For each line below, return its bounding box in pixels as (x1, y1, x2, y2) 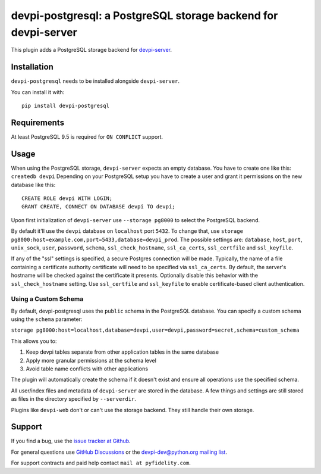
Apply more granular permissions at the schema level (26, 357, 157, 364)
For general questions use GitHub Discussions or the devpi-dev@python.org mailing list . (11, 448, 227, 456)
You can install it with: (11, 88, 65, 95)
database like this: (11, 181, 56, 188)
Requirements (11, 117, 65, 127)
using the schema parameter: (11, 316, 83, 323)
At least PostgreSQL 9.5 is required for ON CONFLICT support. (11, 133, 163, 140)
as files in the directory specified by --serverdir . (11, 395, 137, 403)
